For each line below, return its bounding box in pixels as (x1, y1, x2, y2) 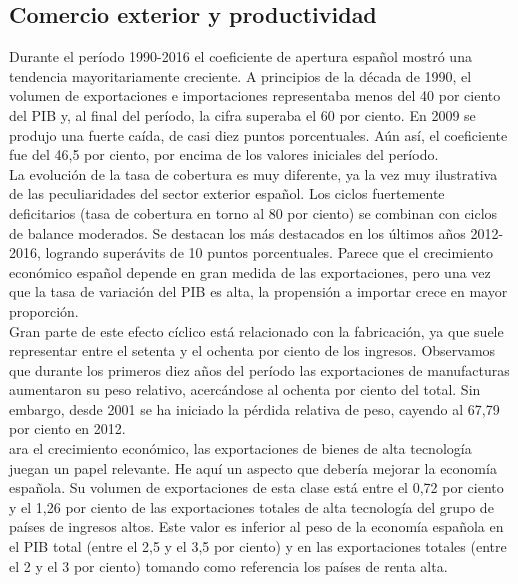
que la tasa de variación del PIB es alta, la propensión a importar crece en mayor (9, 281, 508, 302)
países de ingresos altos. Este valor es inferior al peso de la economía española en (9, 516, 504, 537)
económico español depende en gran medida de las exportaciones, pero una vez (9, 261, 491, 282)
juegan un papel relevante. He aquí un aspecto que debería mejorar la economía (9, 457, 497, 478)
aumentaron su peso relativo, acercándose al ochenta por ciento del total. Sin (9, 379, 481, 400)
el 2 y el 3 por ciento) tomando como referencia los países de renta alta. (9, 555, 448, 576)
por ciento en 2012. (9, 418, 126, 439)
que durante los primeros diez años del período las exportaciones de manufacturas (9, 359, 510, 380)
